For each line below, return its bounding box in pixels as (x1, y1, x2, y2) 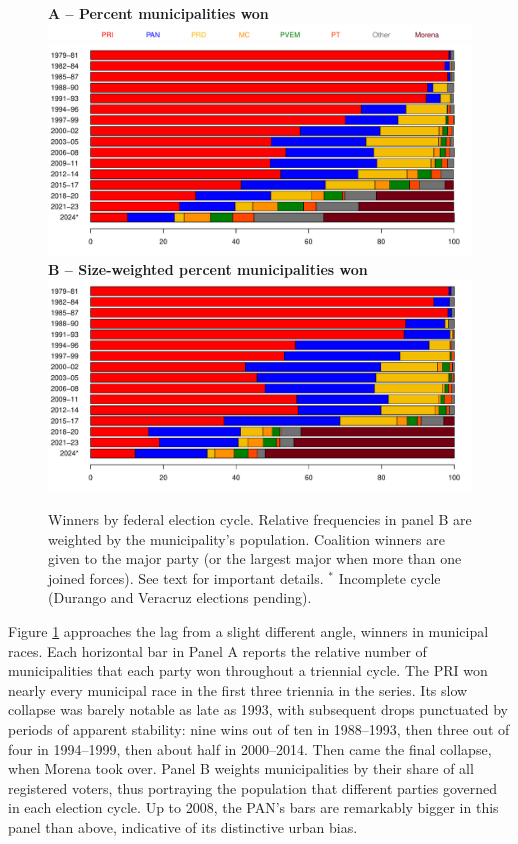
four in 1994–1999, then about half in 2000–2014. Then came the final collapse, (8, 738, 492, 759)
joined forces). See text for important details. (48, 567, 324, 588)
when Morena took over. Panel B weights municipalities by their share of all (8, 758, 474, 779)
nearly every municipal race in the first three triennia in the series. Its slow (8, 679, 468, 700)
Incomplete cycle (338, 567, 441, 588)
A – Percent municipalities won (48, 3, 269, 23)
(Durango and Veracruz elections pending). (48, 587, 312, 608)
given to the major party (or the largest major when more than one (48, 548, 462, 569)
